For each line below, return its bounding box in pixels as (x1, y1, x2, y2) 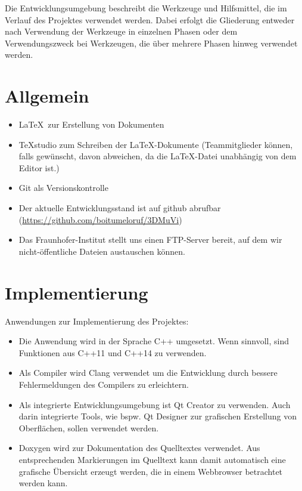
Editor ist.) (18, 161, 60, 174)
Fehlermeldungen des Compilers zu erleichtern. (18, 378, 189, 390)
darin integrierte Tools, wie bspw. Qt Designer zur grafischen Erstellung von (18, 410, 297, 422)
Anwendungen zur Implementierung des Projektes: (5, 314, 189, 327)
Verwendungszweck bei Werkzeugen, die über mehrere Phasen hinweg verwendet (5, 36, 298, 49)
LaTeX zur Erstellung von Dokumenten (18, 118, 164, 131)
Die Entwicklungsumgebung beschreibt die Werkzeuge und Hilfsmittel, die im (5, 2, 287, 14)
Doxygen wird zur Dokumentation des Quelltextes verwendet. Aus (18, 441, 260, 454)
